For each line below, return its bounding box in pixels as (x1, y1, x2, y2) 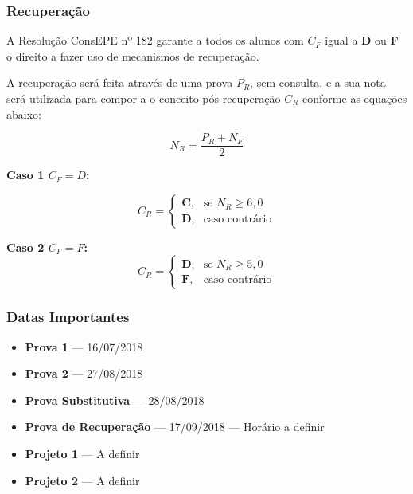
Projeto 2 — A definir (25, 472, 140, 488)
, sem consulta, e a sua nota (250, 74, 386, 91)
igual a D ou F (325, 32, 399, 49)
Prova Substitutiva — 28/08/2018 (25, 391, 205, 408)
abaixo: (6, 105, 41, 122)
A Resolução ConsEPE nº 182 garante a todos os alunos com (6, 32, 304, 49)
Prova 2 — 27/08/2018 (25, 365, 143, 382)
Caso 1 (6, 167, 45, 183)
